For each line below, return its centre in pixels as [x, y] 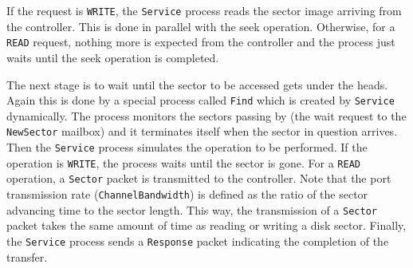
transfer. [27, 256]
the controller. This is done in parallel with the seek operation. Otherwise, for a [201, 26]
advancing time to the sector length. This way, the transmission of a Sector [192, 209]
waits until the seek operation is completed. [113, 57]
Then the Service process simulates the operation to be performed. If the [187, 147]
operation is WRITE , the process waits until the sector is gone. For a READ [183, 162]
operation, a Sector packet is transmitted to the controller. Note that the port [199, 178]
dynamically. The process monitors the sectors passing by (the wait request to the [206, 115]
